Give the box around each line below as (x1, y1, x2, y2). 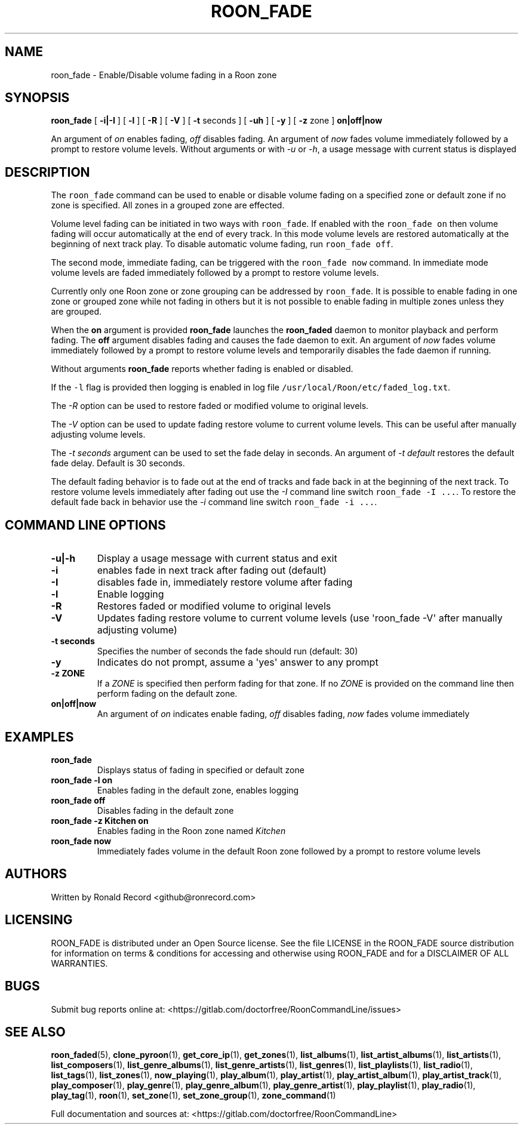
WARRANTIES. (51, 958, 108, 968)
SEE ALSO (5, 1024, 66, 1039)
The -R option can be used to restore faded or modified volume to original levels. (51, 401, 369, 411)
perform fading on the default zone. (97, 688, 238, 699)
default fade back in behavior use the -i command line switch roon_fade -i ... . (51, 497, 377, 507)
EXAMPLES (5, 729, 74, 745)
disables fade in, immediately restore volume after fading (97, 576, 353, 589)
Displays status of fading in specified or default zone (97, 764, 304, 775)
